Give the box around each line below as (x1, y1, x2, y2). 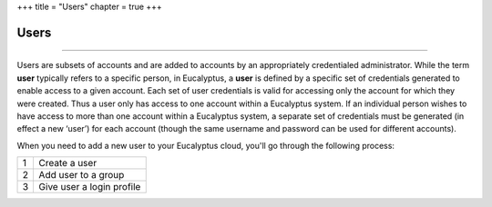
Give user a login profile (38, 181, 141, 193)
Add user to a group (38, 169, 125, 182)
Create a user (38, 157, 97, 170)
